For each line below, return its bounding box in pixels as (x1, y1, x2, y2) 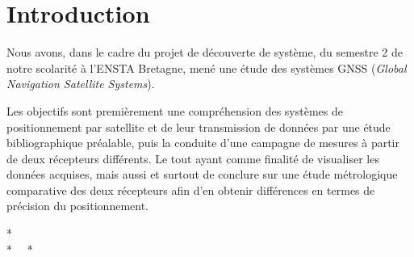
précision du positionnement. (6, 197, 148, 214)
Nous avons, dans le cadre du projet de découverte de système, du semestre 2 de (6, 44, 404, 61)
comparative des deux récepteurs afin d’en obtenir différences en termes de (6, 181, 375, 198)
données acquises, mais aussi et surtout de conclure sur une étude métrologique (6, 166, 398, 183)
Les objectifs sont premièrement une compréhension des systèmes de (6, 102, 343, 119)
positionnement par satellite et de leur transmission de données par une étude (6, 118, 391, 135)
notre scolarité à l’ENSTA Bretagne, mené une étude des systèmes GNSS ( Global (6, 59, 407, 76)
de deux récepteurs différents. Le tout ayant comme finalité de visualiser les (6, 150, 379, 166)
